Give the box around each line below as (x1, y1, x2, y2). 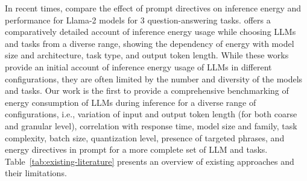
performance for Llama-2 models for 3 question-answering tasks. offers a (5, 13, 271, 26)
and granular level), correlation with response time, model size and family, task (5, 119, 297, 132)
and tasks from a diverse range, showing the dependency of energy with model (5, 37, 294, 49)
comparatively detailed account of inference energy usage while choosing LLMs (5, 25, 296, 38)
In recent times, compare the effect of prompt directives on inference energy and (5, 2, 302, 14)
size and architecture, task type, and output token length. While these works (5, 49, 289, 61)
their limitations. (5, 167, 67, 179)
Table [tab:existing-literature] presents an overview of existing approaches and (5, 155, 294, 167)
